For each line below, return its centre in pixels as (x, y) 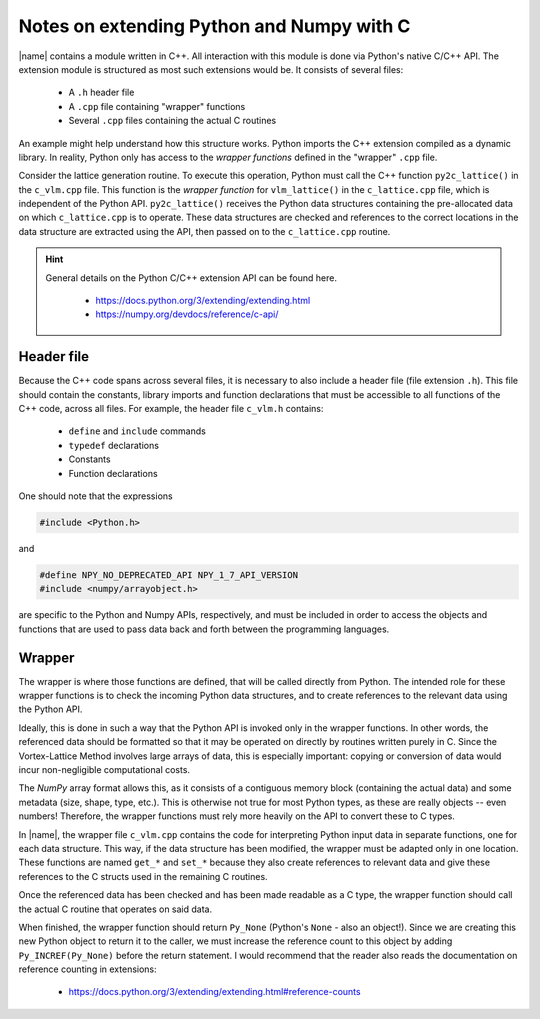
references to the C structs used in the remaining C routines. (143, 876)
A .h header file (101, 92)
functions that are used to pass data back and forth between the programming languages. (204, 629)
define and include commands (137, 431)
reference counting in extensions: (87, 969)
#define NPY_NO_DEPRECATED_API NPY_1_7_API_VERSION (169, 575)
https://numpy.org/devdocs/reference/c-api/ (187, 314)
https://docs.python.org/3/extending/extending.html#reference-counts (214, 992)
